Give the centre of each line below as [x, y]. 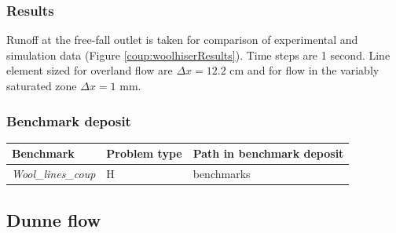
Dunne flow [54, 219]
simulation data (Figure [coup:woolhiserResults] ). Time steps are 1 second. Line [198, 55]
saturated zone [42, 86]
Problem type [144, 153]
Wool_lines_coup [54, 174]
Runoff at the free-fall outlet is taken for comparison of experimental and [182, 40]
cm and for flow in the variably [304, 70]
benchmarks [222, 174]
